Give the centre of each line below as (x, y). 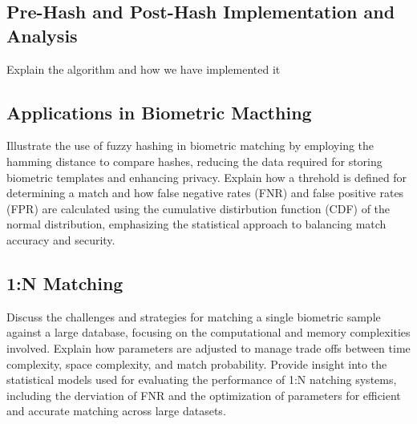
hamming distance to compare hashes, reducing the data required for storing (194, 161)
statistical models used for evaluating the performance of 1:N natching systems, (202, 380)
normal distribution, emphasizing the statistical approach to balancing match (196, 224)
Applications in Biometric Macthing (159, 112)
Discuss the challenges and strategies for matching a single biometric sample (194, 316)
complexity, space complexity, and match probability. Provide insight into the (197, 363)
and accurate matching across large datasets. (116, 411)
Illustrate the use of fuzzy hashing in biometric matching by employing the (190, 145)
